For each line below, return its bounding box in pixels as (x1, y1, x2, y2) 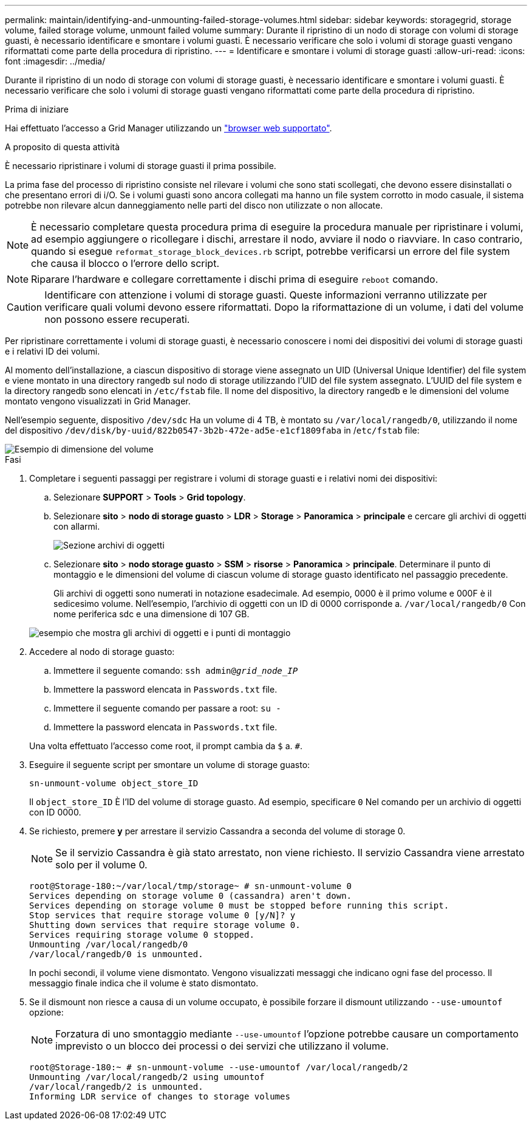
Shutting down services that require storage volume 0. (29, 920, 301, 930)
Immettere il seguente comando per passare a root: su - (53, 703, 281, 713)
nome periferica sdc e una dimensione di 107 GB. (53, 609, 250, 619)
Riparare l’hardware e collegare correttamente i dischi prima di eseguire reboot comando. (31, 273, 438, 285)
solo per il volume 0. (55, 859, 148, 871)
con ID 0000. (29, 807, 81, 817)
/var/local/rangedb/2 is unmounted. (29, 1082, 203, 1092)
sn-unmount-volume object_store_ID (29, 778, 199, 788)
